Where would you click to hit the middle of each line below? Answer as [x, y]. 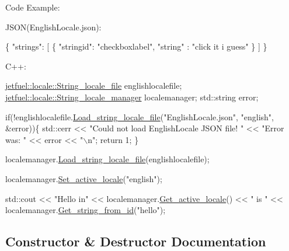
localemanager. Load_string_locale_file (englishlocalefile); [107, 159]
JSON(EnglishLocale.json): [53, 27]
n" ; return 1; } [113, 139]
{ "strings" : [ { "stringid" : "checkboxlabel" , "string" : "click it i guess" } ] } [136, 46]
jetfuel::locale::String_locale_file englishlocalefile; [94, 86]
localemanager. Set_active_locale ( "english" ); [84, 178]
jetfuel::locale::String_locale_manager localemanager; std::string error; [132, 97]
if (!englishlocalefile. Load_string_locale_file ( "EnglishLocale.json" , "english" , [140, 116]
